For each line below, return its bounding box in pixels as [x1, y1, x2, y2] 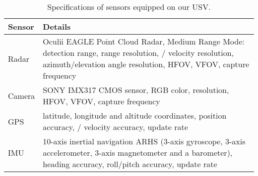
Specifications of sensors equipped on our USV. [47, 1, 211, 12]
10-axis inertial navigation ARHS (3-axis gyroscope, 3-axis [43, 135, 246, 147]
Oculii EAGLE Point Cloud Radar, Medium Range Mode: [43, 36, 245, 47]
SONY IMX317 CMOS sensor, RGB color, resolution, [43, 84, 229, 95]
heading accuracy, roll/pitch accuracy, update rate [43, 158, 217, 170]
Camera [8, 89, 35, 101]
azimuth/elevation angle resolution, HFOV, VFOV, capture [43, 58, 250, 70]
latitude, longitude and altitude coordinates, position [43, 110, 227, 121]
